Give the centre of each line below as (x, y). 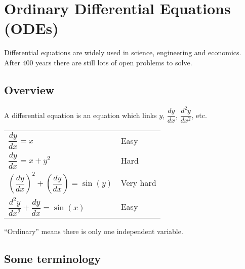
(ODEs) (31, 28)
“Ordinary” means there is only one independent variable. (94, 231)
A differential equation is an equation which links (80, 115)
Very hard (138, 183)
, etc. (199, 115)
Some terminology (53, 258)
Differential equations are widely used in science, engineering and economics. (123, 52)
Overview (29, 89)
